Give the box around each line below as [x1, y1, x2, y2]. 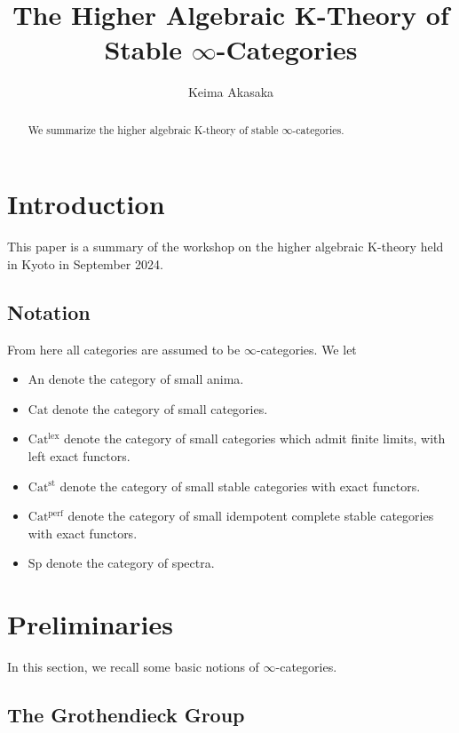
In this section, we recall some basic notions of [7, 657, 259, 676]
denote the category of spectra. [46, 554, 215, 572]
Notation [7, 298, 91, 325]
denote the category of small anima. [48, 370, 244, 388]
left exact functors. [28, 447, 131, 466]
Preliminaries [7, 606, 173, 642]
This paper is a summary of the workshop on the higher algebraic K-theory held [7, 237, 444, 256]
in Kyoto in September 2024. [7, 254, 163, 273]
